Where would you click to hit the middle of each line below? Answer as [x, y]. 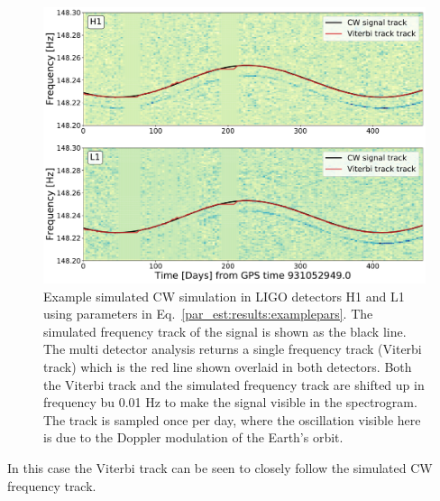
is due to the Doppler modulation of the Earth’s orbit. [193, 437]
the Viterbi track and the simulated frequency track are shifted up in [234, 384]
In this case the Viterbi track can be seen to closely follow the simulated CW [220, 467]
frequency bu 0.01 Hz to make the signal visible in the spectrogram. [230, 402]
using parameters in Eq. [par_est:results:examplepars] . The [208, 314]
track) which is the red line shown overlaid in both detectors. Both [228, 366]
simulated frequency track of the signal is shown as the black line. [225, 331]
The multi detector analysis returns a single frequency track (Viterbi [233, 349]
